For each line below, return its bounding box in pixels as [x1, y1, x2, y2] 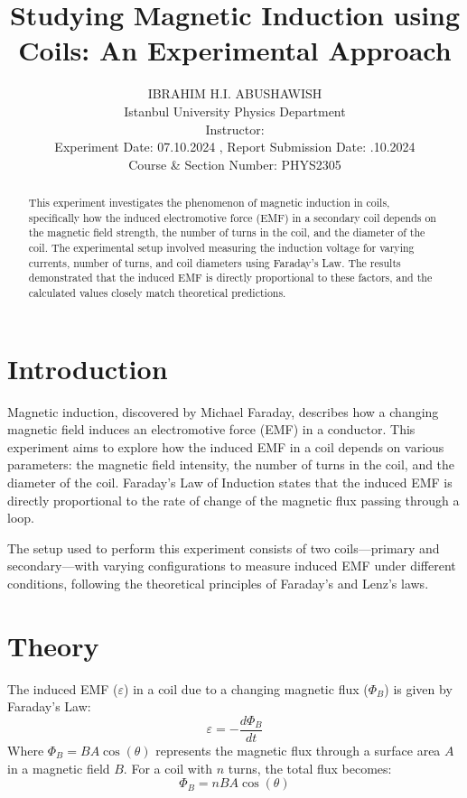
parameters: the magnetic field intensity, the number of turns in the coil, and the [7, 455, 455, 474]
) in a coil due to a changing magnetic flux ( [124, 679, 369, 698]
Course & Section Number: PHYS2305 [128, 154, 341, 173]
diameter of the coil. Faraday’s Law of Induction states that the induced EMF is [7, 472, 453, 491]
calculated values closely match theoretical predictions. [28, 285, 286, 301]
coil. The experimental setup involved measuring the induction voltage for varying [28, 240, 415, 255]
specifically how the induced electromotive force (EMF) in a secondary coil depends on [28, 209, 436, 225]
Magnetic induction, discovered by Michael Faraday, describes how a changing [7, 402, 439, 421]
